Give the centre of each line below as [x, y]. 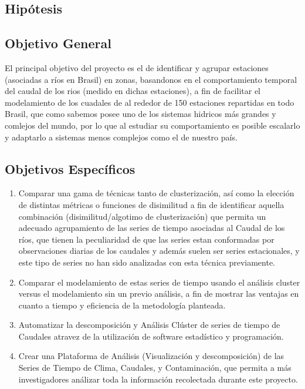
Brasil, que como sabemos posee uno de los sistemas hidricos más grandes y [140, 114]
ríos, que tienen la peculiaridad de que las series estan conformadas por [146, 239]
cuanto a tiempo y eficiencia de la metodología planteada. [122, 305]
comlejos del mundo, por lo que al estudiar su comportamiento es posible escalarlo [152, 125]
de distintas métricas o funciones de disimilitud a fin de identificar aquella [151, 204]
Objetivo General [58, 43]
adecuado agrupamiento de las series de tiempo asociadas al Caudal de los [152, 228]
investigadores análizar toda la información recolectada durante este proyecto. [158, 379]
